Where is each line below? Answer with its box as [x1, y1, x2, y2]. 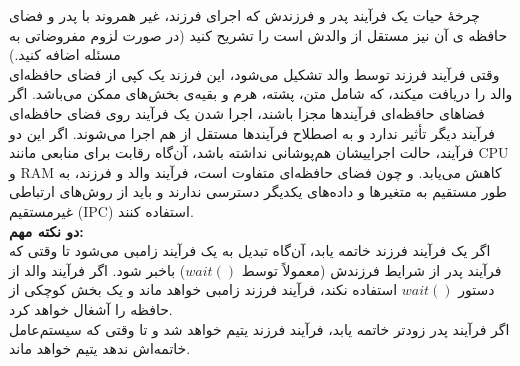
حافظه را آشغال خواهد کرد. [9, 298, 173, 319]
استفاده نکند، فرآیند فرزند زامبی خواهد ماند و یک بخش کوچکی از [9, 279, 398, 300]
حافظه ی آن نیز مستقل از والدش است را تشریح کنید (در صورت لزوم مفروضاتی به [9, 24, 508, 45]
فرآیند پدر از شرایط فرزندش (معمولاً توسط [241, 259, 502, 280]
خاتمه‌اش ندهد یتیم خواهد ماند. [9, 338, 191, 359]
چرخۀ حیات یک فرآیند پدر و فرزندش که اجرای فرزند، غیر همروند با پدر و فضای [9, 5, 480, 25]
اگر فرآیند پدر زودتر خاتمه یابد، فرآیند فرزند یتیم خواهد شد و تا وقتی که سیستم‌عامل [9, 318, 510, 339]
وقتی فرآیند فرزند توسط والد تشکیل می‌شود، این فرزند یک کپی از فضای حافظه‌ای [9, 63, 500, 84]
